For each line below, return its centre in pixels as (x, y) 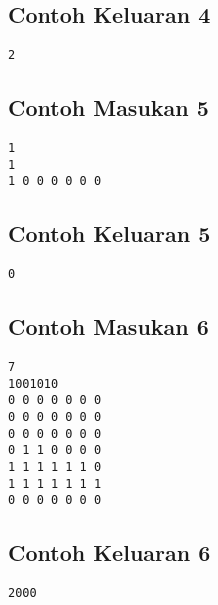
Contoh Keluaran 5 (109, 233)
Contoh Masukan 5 (108, 107)
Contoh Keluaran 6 (109, 552)
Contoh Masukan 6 (108, 326)
